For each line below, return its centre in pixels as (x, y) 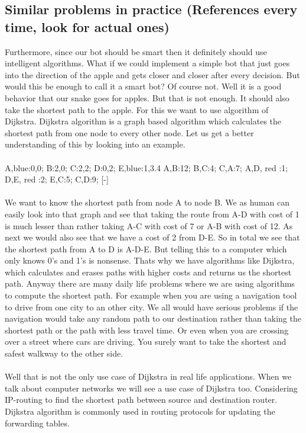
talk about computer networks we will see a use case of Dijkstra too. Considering (151, 388)
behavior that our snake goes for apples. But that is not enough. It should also (147, 97)
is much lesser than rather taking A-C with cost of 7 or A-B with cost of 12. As (149, 225)
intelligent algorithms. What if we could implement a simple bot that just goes (147, 63)
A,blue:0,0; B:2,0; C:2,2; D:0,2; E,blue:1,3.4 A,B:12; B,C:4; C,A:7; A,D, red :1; (147, 167)
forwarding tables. (37, 423)
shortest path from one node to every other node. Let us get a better (129, 132)
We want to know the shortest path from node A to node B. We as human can (147, 202)
